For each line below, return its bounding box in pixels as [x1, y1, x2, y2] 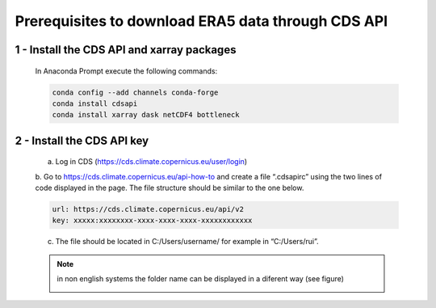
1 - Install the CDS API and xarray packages [15, 43, 237, 57]
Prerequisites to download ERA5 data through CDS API [15, 12, 388, 30]
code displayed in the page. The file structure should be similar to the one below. [35, 183, 304, 193]
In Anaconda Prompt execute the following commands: [35, 65, 218, 76]
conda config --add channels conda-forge [52, 87, 219, 97]
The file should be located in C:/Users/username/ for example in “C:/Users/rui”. [55, 237, 319, 247]
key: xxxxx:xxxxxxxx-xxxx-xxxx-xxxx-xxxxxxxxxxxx [52, 216, 253, 226]
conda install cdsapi [52, 99, 138, 108]
